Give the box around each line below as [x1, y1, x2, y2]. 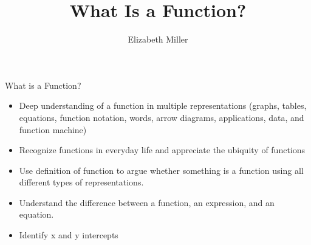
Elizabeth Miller [128, 33, 188, 46]
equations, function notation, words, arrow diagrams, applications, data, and [19, 111, 304, 123]
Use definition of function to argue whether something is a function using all [19, 164, 304, 176]
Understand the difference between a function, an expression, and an [19, 196, 275, 209]
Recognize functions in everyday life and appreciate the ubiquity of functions [19, 143, 306, 156]
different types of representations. [19, 176, 144, 188]
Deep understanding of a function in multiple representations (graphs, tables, [19, 99, 307, 112]
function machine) [19, 123, 87, 136]
